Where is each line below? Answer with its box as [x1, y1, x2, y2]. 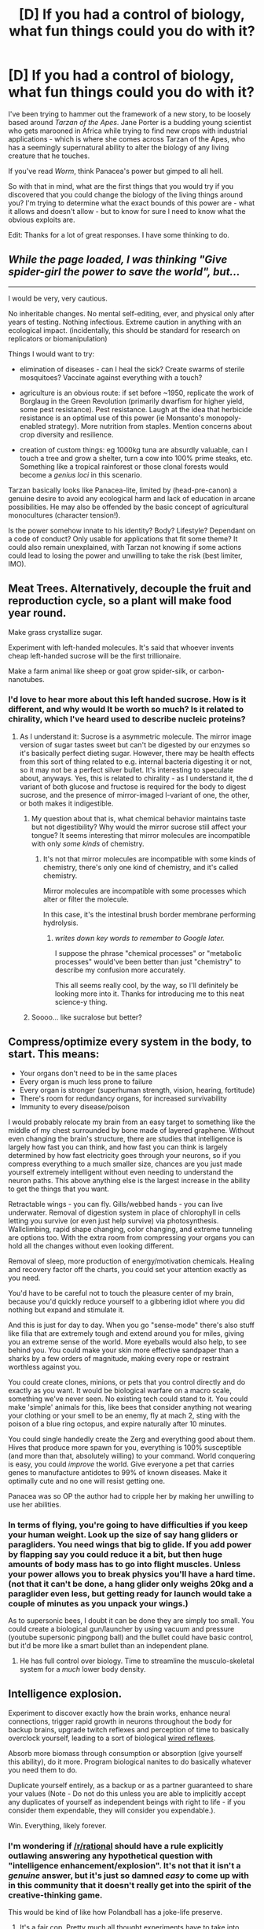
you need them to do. [8, 1765, 78, 1775]
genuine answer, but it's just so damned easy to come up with [8, 1870, 249, 1881]
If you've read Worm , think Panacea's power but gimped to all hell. [8, 166, 224, 175]
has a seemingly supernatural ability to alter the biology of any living [8, 142, 229, 152]
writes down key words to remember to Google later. [54, 933, 225, 942]
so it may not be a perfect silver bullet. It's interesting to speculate [19, 765, 234, 774]
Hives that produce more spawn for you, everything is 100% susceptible [8, 1442, 242, 1452]
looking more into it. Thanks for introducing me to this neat [54, 989, 245, 998]
